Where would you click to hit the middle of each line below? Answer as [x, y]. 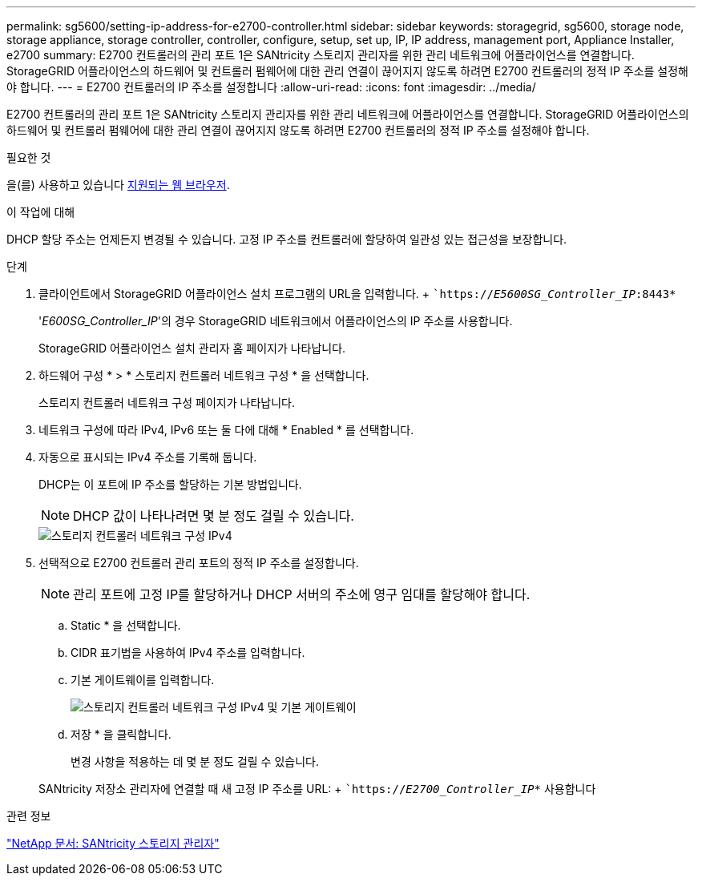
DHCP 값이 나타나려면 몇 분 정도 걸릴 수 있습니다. [214, 516]
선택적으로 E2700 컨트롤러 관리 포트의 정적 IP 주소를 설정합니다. [199, 563]
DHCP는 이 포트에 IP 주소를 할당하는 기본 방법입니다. [170, 484]
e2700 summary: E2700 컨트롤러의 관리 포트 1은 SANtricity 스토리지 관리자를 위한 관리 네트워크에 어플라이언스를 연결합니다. [321, 55]
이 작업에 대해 [41, 212]
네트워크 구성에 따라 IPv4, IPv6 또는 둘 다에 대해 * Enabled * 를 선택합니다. [226, 430]
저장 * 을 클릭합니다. [121, 734]
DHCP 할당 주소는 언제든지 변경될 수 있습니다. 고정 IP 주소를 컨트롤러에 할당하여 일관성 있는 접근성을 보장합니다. [287, 239]
